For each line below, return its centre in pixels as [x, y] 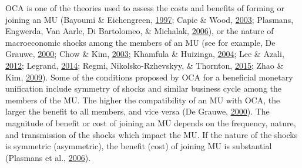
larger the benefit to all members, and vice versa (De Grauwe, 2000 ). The [137, 111]
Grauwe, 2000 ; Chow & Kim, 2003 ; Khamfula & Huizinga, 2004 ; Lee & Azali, [145, 54]
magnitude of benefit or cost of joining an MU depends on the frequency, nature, [151, 122]
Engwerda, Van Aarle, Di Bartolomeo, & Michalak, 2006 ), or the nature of [140, 31]
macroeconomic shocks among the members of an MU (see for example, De [140, 42]
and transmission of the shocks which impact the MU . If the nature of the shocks [152, 134]
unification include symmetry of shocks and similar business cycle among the [143, 88]
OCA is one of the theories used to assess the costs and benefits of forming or [145, 8]
